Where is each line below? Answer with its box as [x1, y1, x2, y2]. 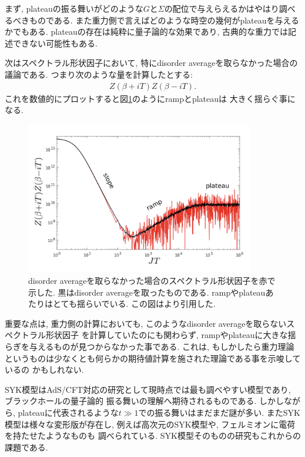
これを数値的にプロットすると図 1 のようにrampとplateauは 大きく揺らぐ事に [5, 92, 296, 104]
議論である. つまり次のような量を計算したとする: [5, 68, 193, 80]
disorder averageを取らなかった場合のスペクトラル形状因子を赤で [28, 274, 276, 287]
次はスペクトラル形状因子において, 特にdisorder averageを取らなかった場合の [5, 57, 298, 69]
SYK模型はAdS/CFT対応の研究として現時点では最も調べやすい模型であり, [5, 383, 291, 395]
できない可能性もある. [12, 37, 98, 49]
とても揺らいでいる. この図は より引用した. [52, 297, 216, 310]
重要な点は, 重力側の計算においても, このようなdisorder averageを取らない [5, 317, 287, 329]
